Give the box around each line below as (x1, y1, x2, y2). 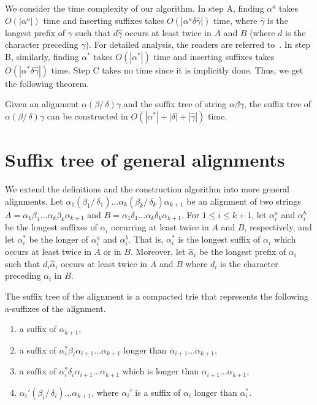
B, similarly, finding (5, 50, 79, 62)
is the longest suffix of (178, 233, 261, 246)
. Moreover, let (130, 245, 186, 258)
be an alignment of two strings (186, 194, 301, 207)
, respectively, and (244, 221, 312, 233)
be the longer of (29, 233, 89, 246)
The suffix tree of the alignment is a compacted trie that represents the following (5, 290, 309, 303)
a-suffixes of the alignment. (5, 301, 106, 314)
